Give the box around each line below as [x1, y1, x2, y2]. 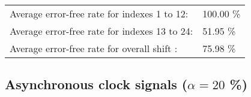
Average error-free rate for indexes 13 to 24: [10, 24, 193, 38]
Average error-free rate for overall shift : [10, 41, 178, 55]
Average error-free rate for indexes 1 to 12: [10, 7, 189, 20]
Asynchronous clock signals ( [5, 75, 188, 93]
